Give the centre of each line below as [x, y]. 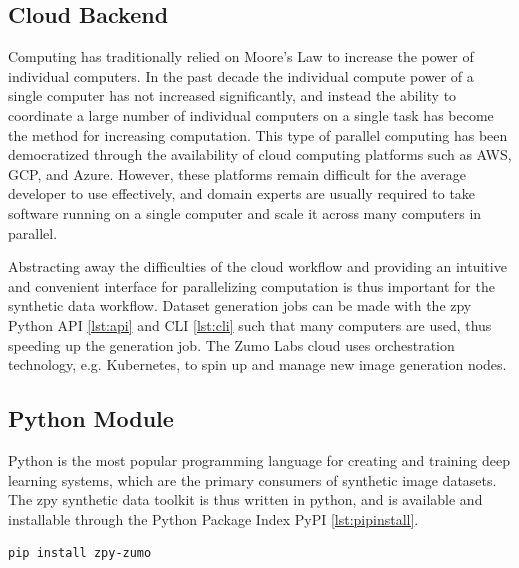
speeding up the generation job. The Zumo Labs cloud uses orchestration [231, 344]
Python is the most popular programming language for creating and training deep [259, 459]
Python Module [91, 418]
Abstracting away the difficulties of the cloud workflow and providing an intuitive [257, 266]
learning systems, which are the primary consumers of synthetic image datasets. [252, 479]
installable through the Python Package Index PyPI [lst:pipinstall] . [213, 518]
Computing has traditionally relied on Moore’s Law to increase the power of [241, 56]
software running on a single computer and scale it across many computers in [245, 212]
